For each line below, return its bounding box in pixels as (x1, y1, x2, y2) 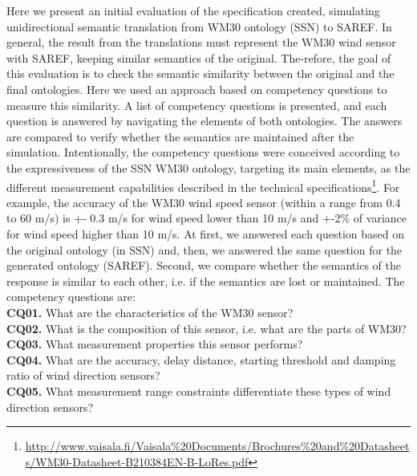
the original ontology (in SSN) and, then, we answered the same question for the (6, 241, 403, 258)
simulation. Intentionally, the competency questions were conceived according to (6, 144, 400, 161)
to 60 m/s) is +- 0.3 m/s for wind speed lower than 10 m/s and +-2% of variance (6, 210, 407, 226)
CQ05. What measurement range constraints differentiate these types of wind (6, 382, 391, 399)
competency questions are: (6, 288, 136, 305)
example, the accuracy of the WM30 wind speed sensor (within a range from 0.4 (6, 193, 401, 210)
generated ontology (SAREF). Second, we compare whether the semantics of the (6, 257, 401, 274)
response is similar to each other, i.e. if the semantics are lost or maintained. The (6, 272, 405, 289)
